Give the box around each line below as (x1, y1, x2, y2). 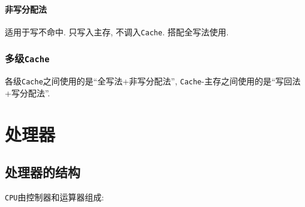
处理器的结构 (5, 163, 80, 181)
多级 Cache (5, 51, 50, 66)
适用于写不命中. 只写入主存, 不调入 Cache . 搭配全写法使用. (5, 25, 229, 38)
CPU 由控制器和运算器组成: (5, 191, 104, 203)
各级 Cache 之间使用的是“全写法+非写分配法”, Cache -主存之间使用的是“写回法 (5, 75, 301, 87)
